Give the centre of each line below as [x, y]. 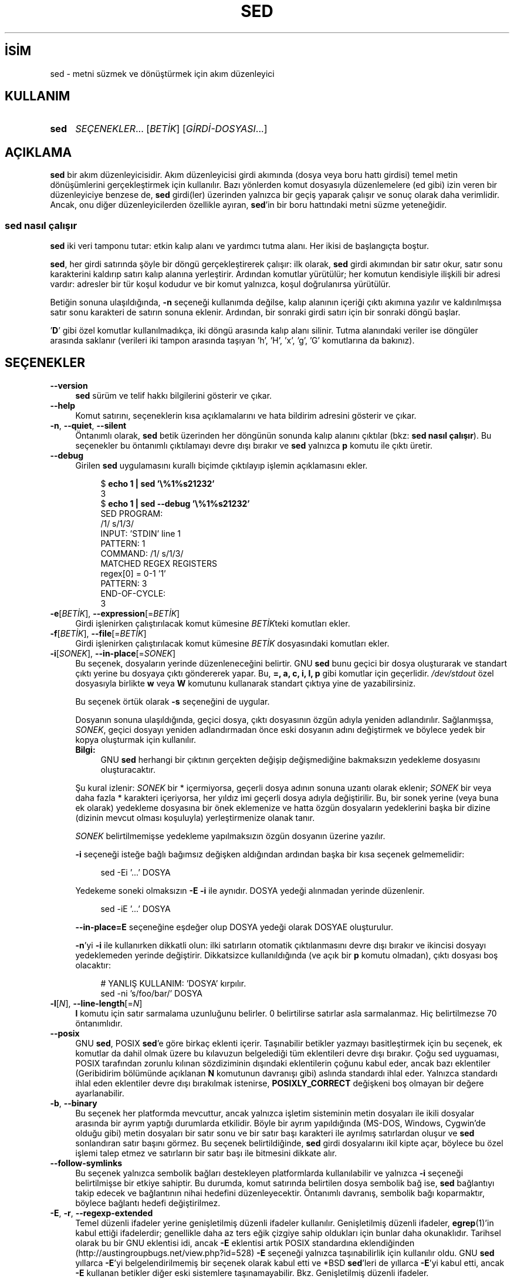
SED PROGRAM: [132, 513]
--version [69, 385]
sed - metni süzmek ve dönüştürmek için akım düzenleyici [162, 73]
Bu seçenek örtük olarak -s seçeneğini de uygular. [173, 701]
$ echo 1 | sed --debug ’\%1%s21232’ [175, 503]
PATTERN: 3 [124, 583]
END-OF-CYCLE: [133, 593]
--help [63, 405]
